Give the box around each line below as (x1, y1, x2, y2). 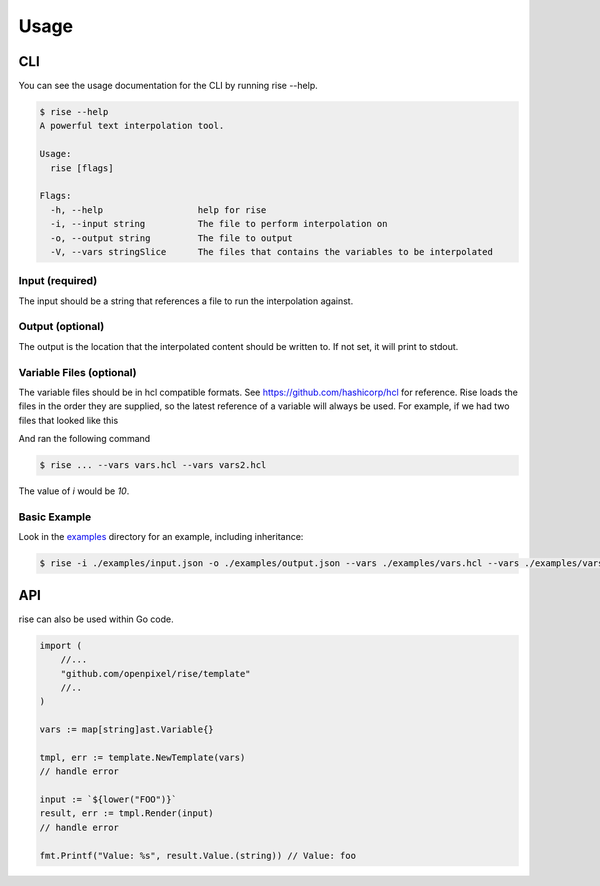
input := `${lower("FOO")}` (39, 794, 177, 805)
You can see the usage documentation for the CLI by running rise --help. (18, 80, 319, 92)
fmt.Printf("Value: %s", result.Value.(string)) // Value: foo (39, 850, 357, 861)
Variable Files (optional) (18, 365, 137, 379)
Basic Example (18, 510, 92, 524)
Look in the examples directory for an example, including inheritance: (18, 531, 304, 543)
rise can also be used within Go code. (18, 613, 174, 625)
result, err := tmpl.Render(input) (39, 808, 214, 819)
